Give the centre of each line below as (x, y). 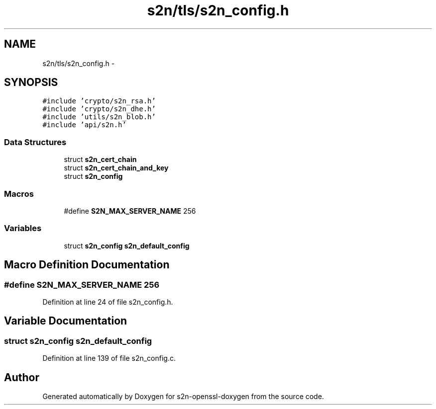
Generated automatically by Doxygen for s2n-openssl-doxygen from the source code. (183, 396)
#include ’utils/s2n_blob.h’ (99, 117)
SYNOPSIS (31, 82)
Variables (23, 228)
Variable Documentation (66, 321)
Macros (19, 194)
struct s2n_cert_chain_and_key (116, 168)
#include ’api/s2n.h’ (84, 125)
